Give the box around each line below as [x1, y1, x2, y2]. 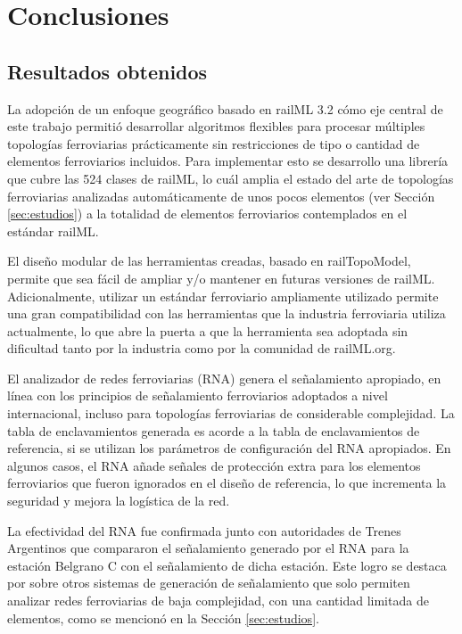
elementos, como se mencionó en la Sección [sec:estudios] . [7, 608, 319, 627]
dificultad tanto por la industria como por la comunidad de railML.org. [7, 339, 396, 358]
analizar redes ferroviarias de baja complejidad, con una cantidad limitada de [7, 591, 429, 610]
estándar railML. [7, 221, 99, 240]
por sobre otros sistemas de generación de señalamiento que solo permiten [7, 573, 410, 592]
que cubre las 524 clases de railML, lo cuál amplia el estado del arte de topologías [7, 169, 454, 187]
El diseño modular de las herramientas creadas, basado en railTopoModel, [7, 251, 411, 270]
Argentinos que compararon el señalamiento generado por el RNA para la [7, 539, 409, 557]
